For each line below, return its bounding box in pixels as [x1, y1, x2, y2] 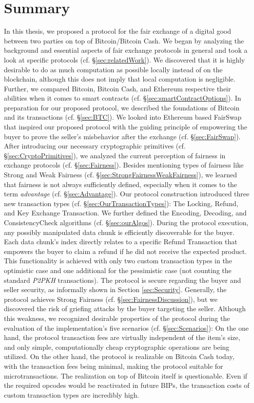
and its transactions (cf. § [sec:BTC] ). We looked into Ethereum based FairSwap [4, 112, 242, 122]
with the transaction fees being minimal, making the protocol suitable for [4, 361, 223, 371]
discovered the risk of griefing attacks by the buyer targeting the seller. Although [4, 303, 246, 314]
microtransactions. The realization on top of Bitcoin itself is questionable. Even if [4, 370, 248, 381]
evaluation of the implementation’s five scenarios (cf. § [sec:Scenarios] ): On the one [4, 322, 249, 333]
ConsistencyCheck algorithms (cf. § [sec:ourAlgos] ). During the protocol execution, [4, 217, 249, 227]
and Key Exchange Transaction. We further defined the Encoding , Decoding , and [4, 208, 247, 218]
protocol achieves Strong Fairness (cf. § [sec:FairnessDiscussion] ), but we [4, 294, 217, 304]
